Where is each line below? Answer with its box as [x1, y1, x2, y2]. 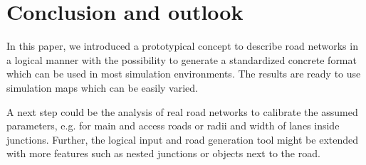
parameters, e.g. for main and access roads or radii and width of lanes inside [6, 118, 340, 133]
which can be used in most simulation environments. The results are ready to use [6, 66, 361, 81]
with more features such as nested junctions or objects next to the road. [6, 146, 320, 161]
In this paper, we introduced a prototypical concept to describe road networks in [6, 38, 358, 53]
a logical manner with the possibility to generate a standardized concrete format [6, 52, 357, 67]
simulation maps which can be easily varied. [6, 80, 198, 95]
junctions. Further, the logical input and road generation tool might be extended [6, 132, 359, 147]
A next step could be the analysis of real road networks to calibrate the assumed [6, 104, 358, 119]
